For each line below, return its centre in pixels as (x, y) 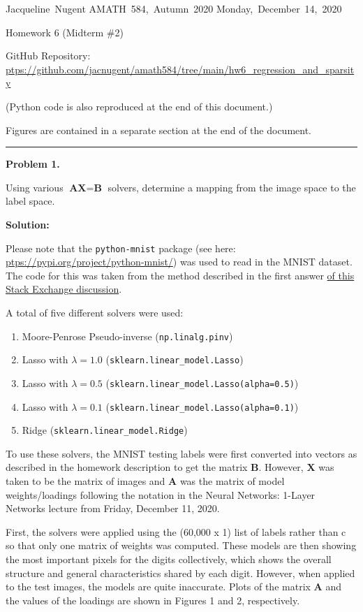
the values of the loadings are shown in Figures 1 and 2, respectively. (153, 600)
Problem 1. (33, 164)
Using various (35, 187)
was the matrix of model (232, 481)
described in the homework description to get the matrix (127, 467)
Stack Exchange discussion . (64, 289)
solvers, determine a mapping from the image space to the (232, 187)
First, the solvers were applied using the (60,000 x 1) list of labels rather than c (176, 531)
